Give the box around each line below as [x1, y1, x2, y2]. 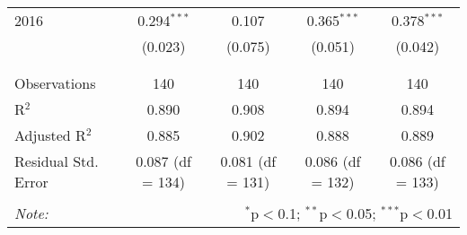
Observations [14, 73, 96, 93]
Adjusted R [14, 125, 86, 145]
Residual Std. [14, 151, 99, 171]
